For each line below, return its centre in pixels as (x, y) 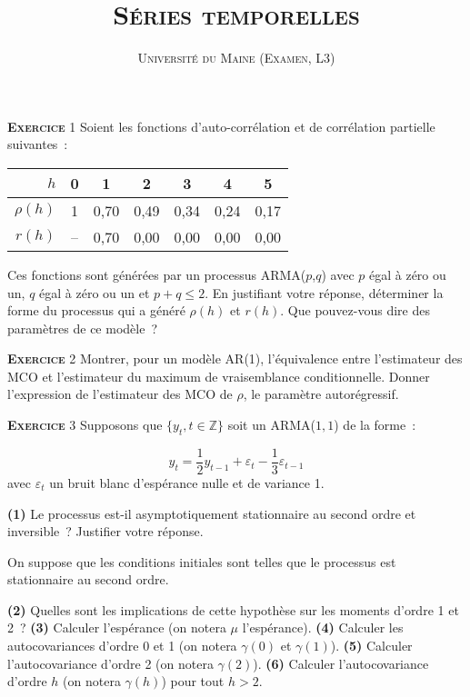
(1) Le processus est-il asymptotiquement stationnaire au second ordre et (212, 513)
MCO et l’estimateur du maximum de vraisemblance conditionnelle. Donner (219, 376)
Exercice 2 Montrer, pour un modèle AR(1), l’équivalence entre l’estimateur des (235, 358)
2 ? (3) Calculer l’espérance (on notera (117, 627)
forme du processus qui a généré (96, 310)
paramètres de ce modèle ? (83, 328)
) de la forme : (375, 425)
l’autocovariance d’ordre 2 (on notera (110, 663)
